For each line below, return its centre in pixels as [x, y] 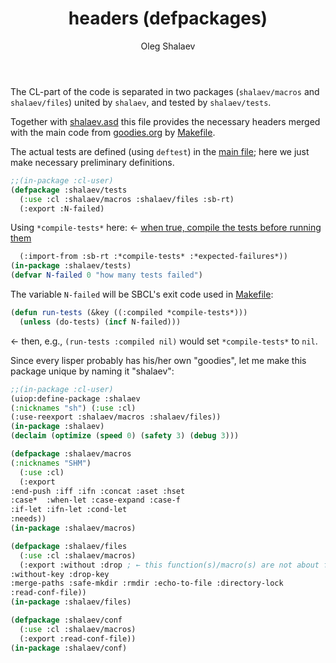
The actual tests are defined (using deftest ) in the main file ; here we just [160, 151]
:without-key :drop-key [60, 574]
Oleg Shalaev [168, 46]
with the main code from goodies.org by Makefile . [113, 132]
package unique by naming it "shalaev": [92, 371]
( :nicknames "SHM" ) [51, 463]
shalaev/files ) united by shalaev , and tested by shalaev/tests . [141, 102]
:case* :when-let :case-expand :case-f [96, 500]
